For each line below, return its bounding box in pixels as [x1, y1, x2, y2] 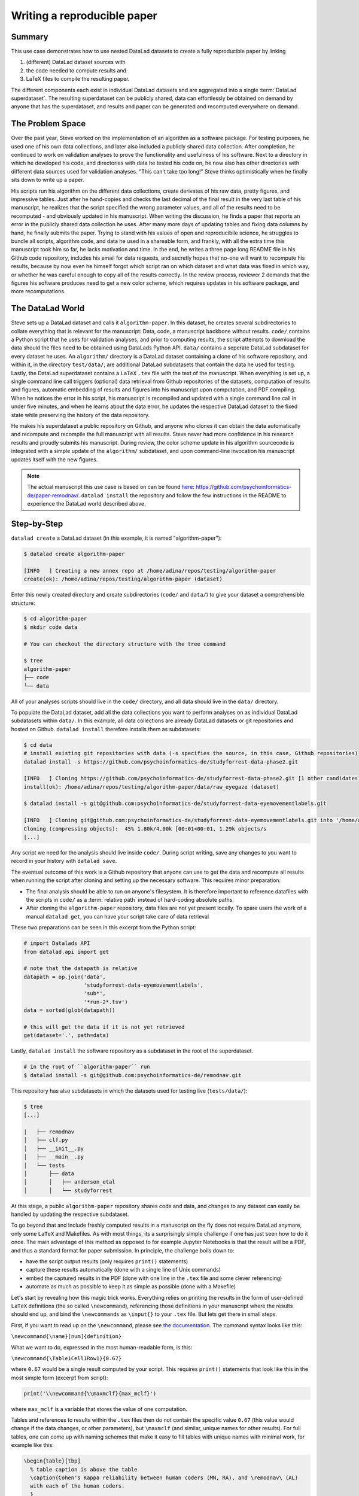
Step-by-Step [11, 518, 63, 529]
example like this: [11, 1442, 54, 1449]
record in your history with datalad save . [11, 858, 117, 865]
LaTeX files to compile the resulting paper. [26, 75, 130, 83]
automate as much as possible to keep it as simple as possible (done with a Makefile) [26, 1283, 236, 1290]
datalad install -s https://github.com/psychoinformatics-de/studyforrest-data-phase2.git [23, 758, 299, 765]
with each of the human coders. [30, 1483, 125, 1489]
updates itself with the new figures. [11, 455, 98, 463]
